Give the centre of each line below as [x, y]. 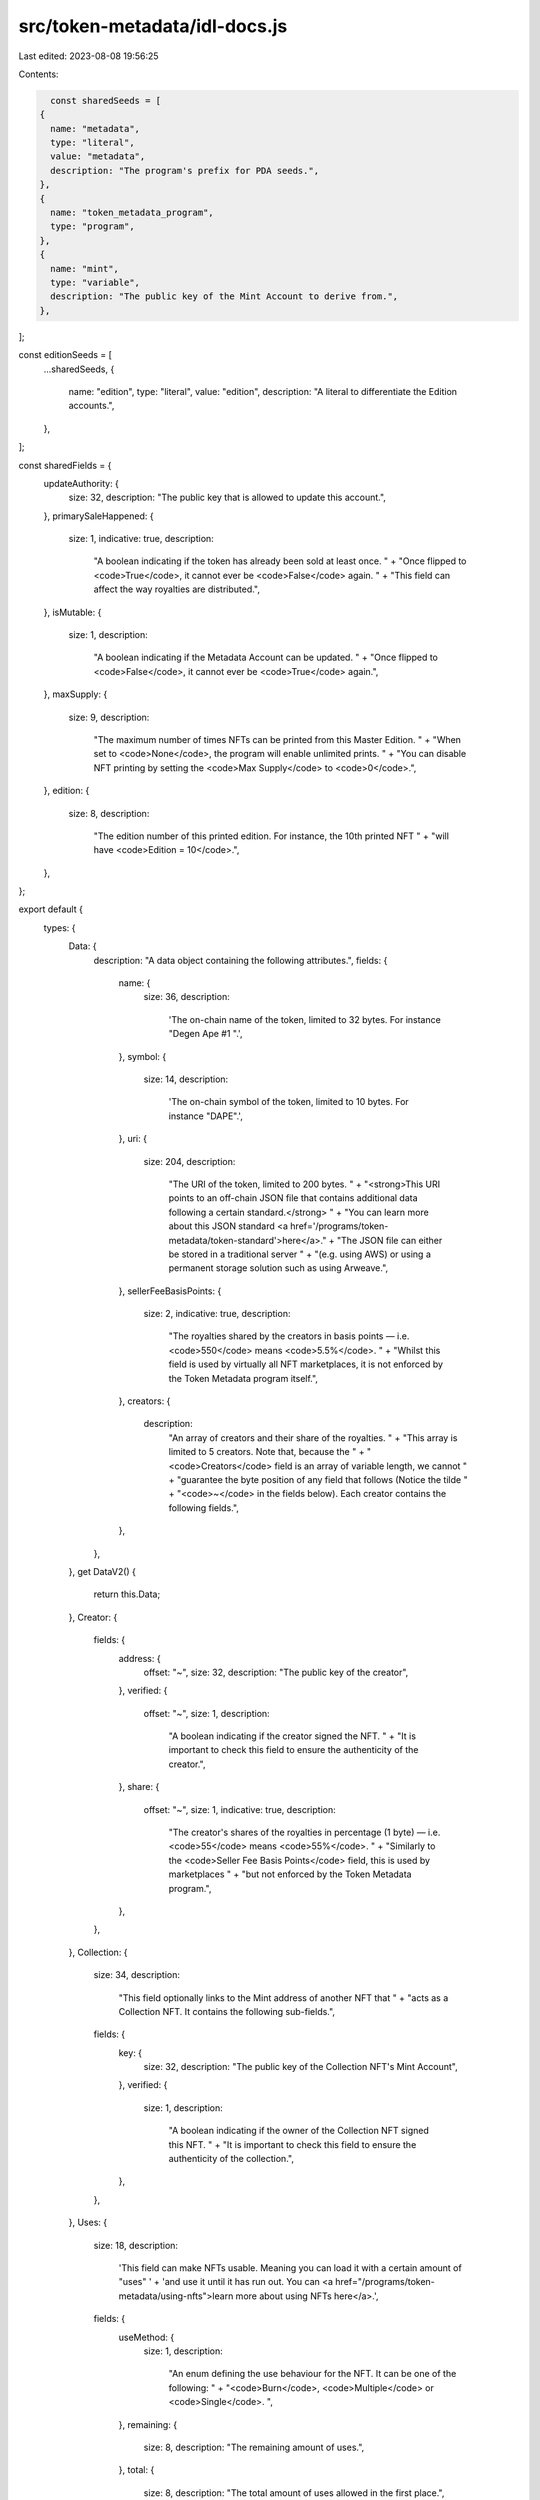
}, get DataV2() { [102, 1571]
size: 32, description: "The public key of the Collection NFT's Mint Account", [301, 2067]
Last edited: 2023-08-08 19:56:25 [88, 56]
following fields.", [204, 1507]
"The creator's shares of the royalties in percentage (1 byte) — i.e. [304, 1832]
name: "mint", [85, 268]
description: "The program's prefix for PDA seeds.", [185, 170]
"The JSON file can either [389, 1240]
